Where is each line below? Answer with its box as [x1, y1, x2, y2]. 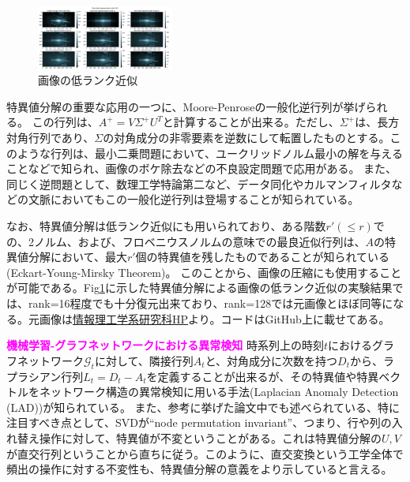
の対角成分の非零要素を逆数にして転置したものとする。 [103, 129, 390, 146]
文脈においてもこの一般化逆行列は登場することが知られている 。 [28, 191, 359, 207]
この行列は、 [32, 114, 99, 130]
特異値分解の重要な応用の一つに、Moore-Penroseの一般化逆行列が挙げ [6, 98, 366, 114]
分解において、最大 [28, 248, 127, 265]
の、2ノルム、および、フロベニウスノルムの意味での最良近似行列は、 [6, 233, 366, 249]
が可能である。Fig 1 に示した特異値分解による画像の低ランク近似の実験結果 [6, 279, 393, 296]
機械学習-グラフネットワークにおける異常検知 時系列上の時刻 [6, 337, 325, 353]
